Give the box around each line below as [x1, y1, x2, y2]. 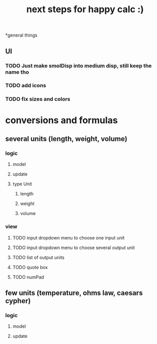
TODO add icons [5, 82, 47, 89]
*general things [5, 32, 38, 39]
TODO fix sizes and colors [5, 95, 70, 102]
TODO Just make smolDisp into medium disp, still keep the [5, 62, 152, 69]
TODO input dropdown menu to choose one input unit [12, 234, 125, 240]
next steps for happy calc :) [26, 4, 144, 15]
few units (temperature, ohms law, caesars [5, 288, 143, 297]
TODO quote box [12, 264, 48, 270]
